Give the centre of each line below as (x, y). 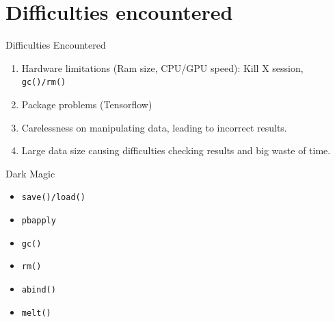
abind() (39, 289)
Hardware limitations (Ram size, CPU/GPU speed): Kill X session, (162, 67)
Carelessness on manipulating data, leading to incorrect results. (154, 127)
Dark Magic (30, 173)
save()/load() (53, 198)
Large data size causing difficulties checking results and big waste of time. (176, 150)
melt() (36, 313)
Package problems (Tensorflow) (87, 104)
